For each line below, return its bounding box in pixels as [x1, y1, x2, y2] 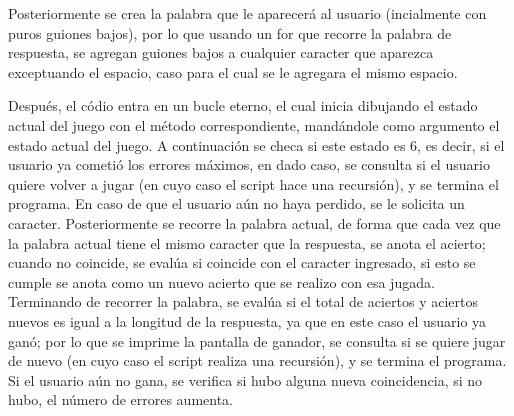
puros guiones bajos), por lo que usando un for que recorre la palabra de [8, 22, 452, 43]
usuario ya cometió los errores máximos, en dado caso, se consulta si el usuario [8, 154, 490, 175]
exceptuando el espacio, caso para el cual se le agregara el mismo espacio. [8, 61, 458, 82]
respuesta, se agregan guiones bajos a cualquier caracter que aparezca [8, 42, 434, 63]
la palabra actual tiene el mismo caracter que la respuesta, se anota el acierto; [8, 232, 486, 253]
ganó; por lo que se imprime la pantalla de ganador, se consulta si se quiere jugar [8, 330, 506, 351]
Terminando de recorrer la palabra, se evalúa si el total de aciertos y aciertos [8, 291, 478, 312]
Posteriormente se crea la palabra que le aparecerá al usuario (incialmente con [8, 3, 487, 23]
